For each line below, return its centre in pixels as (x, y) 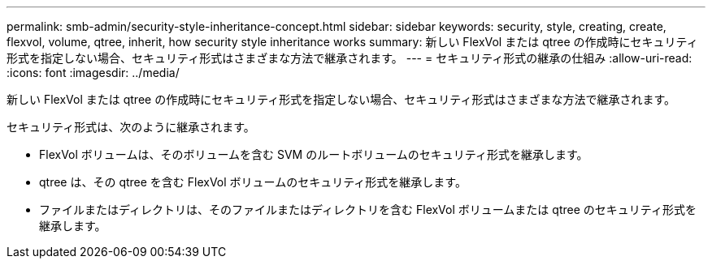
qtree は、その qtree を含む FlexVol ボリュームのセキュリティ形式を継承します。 (253, 182)
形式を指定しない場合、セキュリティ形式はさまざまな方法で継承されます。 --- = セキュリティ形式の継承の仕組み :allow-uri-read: (349, 58)
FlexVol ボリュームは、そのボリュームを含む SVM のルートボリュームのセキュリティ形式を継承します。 (314, 154)
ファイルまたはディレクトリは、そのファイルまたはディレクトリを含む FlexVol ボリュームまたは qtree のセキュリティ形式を (368, 209)
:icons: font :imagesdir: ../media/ (93, 73)
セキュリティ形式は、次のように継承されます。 (131, 127)
